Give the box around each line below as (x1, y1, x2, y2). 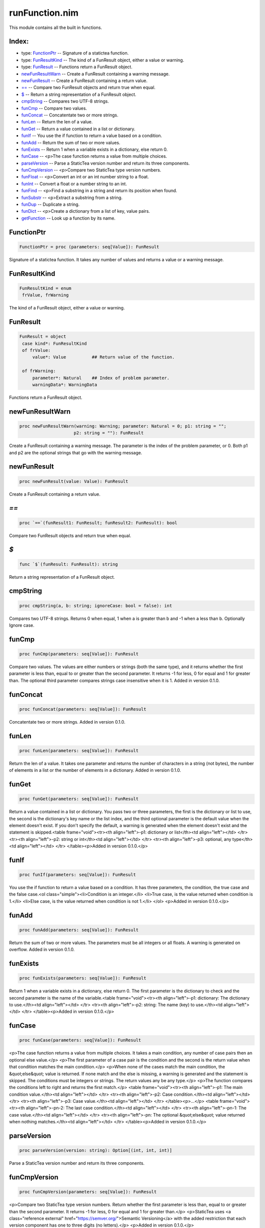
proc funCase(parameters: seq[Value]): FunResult (19, 1037, 141, 1043)
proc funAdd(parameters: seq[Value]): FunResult (19, 927, 139, 933)
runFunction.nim (9, 7, 79, 18)
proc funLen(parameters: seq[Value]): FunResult (19, 748, 139, 754)
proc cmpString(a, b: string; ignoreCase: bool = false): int (19, 603, 172, 609)
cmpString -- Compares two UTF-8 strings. (21, 98, 109, 104)
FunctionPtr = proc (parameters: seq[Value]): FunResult (19, 244, 159, 250)
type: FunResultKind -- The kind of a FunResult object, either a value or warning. (21, 57, 184, 63)
